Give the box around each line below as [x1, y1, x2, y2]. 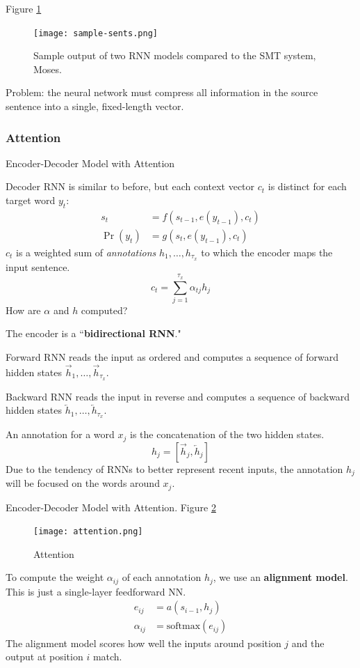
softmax [166, 621, 201, 632]
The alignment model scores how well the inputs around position [6, 635, 281, 650]
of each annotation [122, 570, 202, 584]
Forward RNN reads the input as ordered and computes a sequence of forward [6, 350, 338, 364]
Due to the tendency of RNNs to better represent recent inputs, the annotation [6, 461, 343, 476]
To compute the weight [6, 570, 104, 584]
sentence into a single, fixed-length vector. [6, 99, 184, 114]
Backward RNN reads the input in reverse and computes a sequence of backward [6, 389, 350, 403]
